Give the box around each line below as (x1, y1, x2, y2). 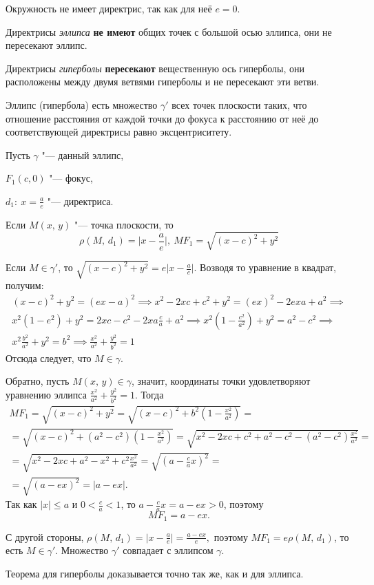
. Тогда (134, 387, 164, 401)
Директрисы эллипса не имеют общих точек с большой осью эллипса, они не (6, 24, 332, 39)
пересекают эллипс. (6, 38, 87, 52)
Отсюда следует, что (6, 350, 92, 365)
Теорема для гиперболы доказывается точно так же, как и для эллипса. (6, 566, 304, 580)
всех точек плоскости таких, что (172, 97, 307, 111)
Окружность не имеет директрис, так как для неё (6, 1, 212, 15)
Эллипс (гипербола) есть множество (6, 97, 158, 111)
